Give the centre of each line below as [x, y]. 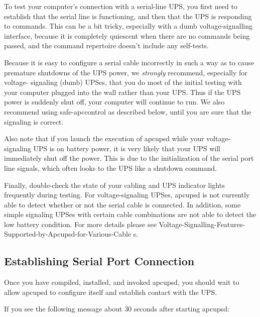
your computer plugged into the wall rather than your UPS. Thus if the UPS [122, 92]
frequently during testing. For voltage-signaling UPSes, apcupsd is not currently [127, 195]
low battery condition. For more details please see [80, 224]
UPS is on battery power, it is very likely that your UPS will [127, 148]
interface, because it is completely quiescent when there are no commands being [127, 35]
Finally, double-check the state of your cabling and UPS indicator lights [114, 185]
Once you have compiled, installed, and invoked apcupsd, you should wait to [122, 282]
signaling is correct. [34, 121]
